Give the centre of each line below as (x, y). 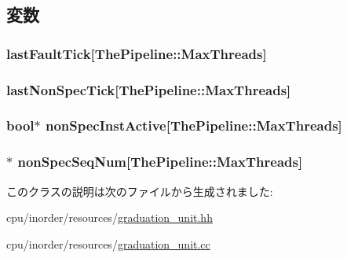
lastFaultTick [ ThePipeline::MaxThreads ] (137, 53)
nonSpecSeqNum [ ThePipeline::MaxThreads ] (160, 162)
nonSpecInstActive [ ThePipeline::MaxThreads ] (194, 125)
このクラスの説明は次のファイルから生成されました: (140, 191)
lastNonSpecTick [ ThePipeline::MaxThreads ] (149, 89)
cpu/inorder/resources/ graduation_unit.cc (108, 243)
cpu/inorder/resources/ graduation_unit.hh (110, 217)
